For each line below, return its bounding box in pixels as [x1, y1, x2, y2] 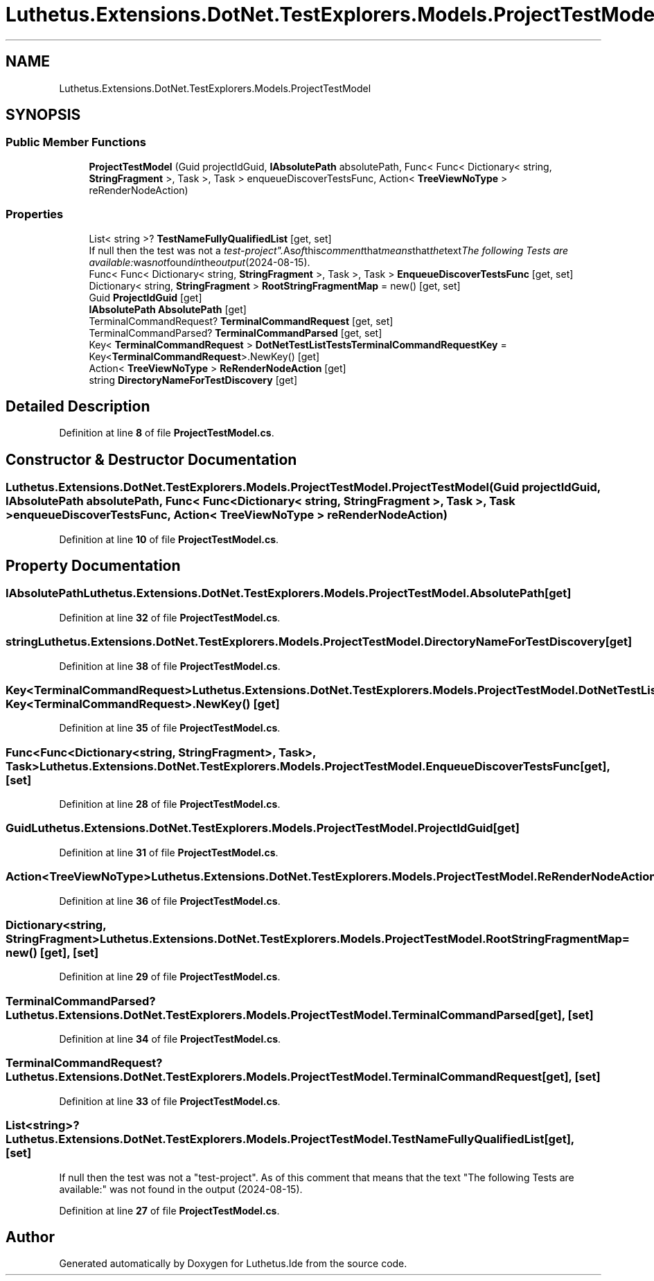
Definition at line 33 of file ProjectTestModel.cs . [59, 1095, 281, 1107]
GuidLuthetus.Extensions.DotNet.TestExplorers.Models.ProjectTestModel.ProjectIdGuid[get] [6, 821, 520, 836]
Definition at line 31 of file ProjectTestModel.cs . [59, 846, 279, 858]
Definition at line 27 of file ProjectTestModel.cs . [59, 1204, 280, 1217]
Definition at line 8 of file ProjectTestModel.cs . [59, 427, 274, 439]
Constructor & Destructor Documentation [6, 450, 297, 468]
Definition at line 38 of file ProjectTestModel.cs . [59, 660, 281, 672]
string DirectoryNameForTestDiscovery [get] [89, 373, 298, 386]
